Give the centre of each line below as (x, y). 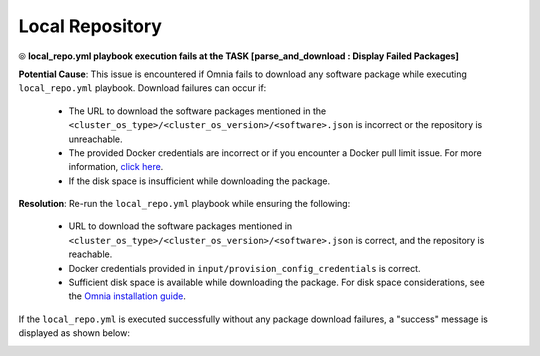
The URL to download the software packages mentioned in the (197, 111)
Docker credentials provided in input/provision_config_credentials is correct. (244, 268)
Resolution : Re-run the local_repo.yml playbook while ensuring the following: (184, 204)
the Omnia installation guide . (127, 296)
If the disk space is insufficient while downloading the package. (199, 181)
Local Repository (90, 26)
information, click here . (116, 167)
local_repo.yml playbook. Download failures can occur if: (142, 88)
